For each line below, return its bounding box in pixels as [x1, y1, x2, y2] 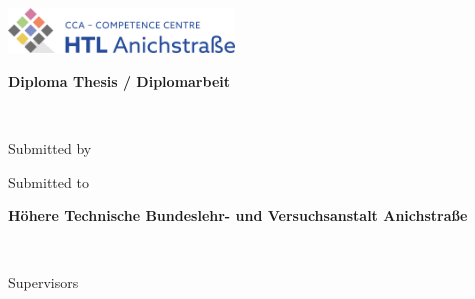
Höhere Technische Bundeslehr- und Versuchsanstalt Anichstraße [8, 205, 468, 226]
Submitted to [8, 171, 89, 192]
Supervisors [8, 272, 79, 293]
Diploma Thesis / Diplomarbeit [8, 70, 230, 91]
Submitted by [8, 137, 92, 158]
